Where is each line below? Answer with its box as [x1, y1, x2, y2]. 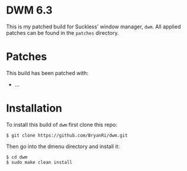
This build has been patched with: [6, 69, 88, 77]
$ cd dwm [6, 154, 28, 160]
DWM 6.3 [6, 4, 53, 17]
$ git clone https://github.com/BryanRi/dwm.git [6, 132, 128, 139]
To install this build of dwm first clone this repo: [6, 121, 117, 128]
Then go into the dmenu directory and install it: [6, 143, 120, 150]
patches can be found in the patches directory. [6, 29, 119, 36]
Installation [6, 101, 63, 115]
